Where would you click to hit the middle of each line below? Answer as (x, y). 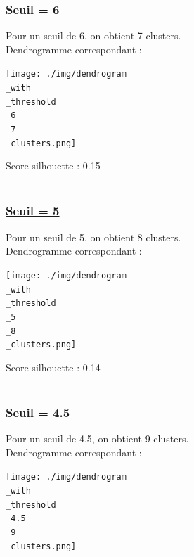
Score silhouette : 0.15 (53, 166)
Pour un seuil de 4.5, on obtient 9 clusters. (97, 438)
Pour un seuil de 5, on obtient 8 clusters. (93, 237)
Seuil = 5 (33, 211)
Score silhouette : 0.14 (53, 367)
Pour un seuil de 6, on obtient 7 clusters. (93, 36)
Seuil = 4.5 (38, 412)
